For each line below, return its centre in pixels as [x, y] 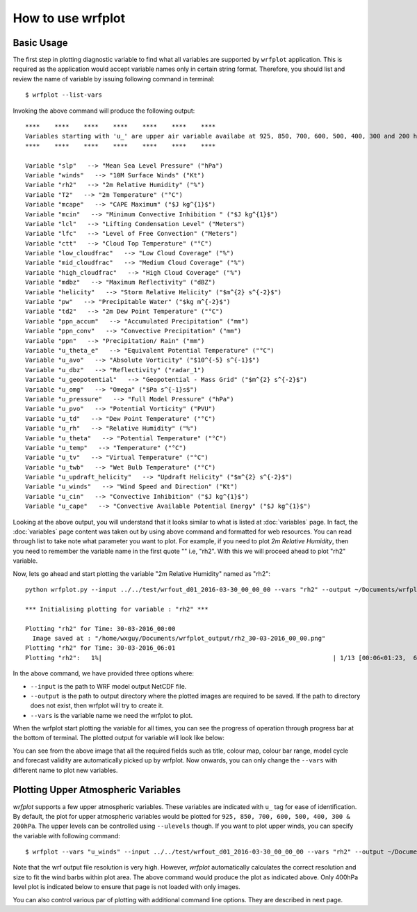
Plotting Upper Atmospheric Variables [97, 790]
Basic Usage [40, 43]
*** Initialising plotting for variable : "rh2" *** [117, 609]
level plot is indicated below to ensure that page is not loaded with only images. [127, 887]
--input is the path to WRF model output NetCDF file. [108, 686]
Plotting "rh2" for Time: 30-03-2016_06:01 [100, 648]
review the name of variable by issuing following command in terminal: [114, 79]
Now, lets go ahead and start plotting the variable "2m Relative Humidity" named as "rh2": [141, 573]
